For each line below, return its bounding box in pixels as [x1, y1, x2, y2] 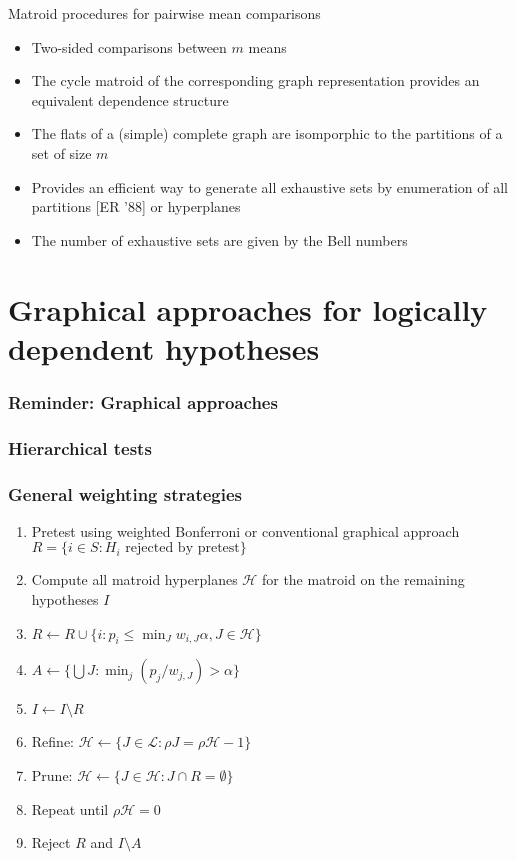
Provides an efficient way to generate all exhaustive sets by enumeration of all [31, 176, 508, 197]
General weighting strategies [8, 481, 243, 506]
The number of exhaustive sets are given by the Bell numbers [31, 229, 408, 250]
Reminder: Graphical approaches [8, 389, 278, 414]
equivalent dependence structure [31, 89, 229, 110]
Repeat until [31, 798, 109, 819]
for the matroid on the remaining [261, 569, 465, 590]
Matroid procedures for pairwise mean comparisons [8, 3, 321, 23]
